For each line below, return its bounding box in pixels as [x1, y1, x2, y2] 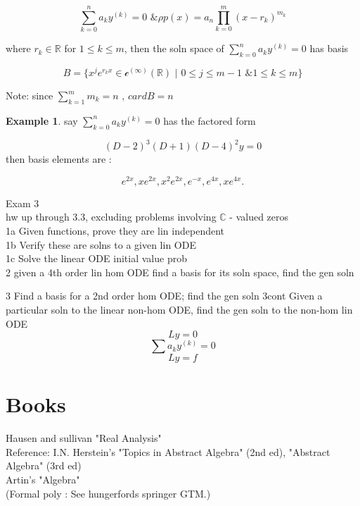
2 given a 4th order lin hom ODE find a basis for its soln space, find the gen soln [6, 264, 354, 279]
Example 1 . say [6, 113, 78, 128]
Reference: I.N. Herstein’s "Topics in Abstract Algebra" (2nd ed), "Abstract [6, 444, 330, 459]
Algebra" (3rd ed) [6, 458, 82, 473]
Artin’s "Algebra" [6, 472, 80, 487]
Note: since [6, 88, 53, 102]
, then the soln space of [124, 41, 224, 56]
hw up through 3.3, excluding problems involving [6, 209, 217, 224]
